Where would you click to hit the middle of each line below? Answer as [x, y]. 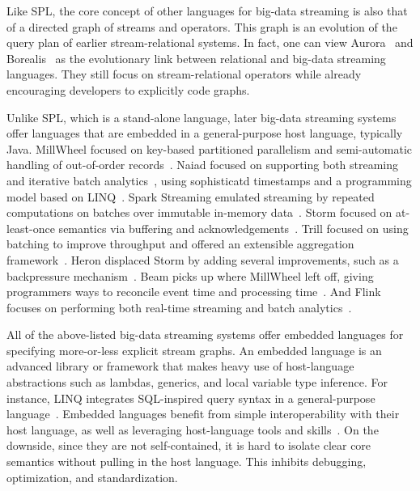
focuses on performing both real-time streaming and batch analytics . [179, 307]
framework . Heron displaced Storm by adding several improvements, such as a [203, 259]
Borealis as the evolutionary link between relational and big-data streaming [196, 58]
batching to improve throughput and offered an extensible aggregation [180, 244]
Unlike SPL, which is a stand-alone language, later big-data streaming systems [202, 117]
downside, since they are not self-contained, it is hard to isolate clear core [189, 445]
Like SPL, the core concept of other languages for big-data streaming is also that [207, 11]
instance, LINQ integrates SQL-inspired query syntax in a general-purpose [191, 398]
